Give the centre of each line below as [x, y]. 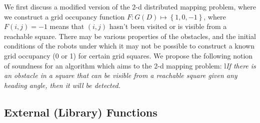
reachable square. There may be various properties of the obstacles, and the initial [130, 36]
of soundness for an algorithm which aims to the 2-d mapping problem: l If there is [130, 65]
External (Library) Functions [81, 112]
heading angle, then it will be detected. [62, 85]
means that [67, 26]
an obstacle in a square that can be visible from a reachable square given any [121, 75]
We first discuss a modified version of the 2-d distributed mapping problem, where [130, 6]
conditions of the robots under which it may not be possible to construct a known [129, 46]
